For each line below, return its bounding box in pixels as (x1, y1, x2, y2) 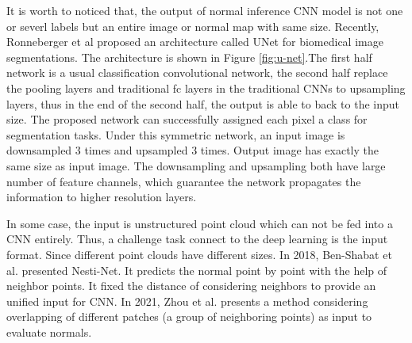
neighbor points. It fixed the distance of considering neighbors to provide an (6, 277, 376, 294)
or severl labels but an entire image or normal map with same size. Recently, (6, 17, 379, 34)
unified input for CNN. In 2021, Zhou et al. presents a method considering (6, 292, 368, 309)
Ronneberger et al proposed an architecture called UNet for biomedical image (6, 33, 383, 50)
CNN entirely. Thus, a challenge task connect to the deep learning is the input (6, 231, 388, 247)
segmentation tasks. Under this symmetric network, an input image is (6, 126, 345, 143)
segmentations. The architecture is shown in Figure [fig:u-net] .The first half (6, 48, 372, 65)
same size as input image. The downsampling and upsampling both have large (6, 157, 386, 173)
